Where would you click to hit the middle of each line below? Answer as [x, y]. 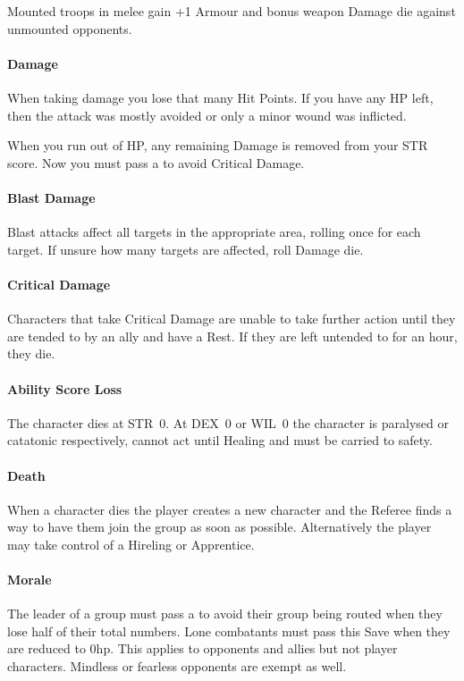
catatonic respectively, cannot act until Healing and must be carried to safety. [220, 440]
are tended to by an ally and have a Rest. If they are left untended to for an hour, [232, 336]
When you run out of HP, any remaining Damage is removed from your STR [218, 145]
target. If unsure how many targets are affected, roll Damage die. [186, 249]
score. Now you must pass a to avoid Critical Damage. [156, 162]
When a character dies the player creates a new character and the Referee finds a [230, 509]
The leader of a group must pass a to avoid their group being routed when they [225, 614]
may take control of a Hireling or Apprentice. [131, 544]
